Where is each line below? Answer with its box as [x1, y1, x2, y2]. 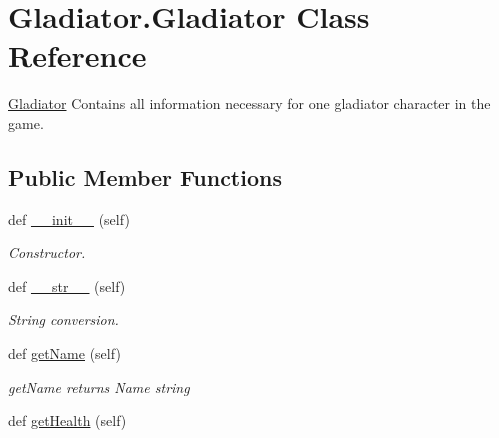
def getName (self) [8, 343, 121, 364]
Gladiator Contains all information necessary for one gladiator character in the [8, 93, 491, 114]
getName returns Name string [8, 376, 190, 397]
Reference [8, 35, 147, 76]
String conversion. [8, 309, 119, 330]
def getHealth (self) [8, 410, 127, 431]
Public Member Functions [8, 161, 282, 192]
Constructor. [8, 242, 86, 263]
